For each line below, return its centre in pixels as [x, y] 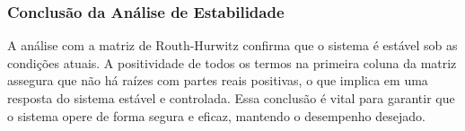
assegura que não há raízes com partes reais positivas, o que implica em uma [218, 80]
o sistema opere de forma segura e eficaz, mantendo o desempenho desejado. [216, 115]
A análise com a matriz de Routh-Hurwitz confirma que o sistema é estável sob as [232, 45]
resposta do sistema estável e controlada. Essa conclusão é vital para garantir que [231, 98]
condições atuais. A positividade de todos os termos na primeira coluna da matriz [232, 62]
